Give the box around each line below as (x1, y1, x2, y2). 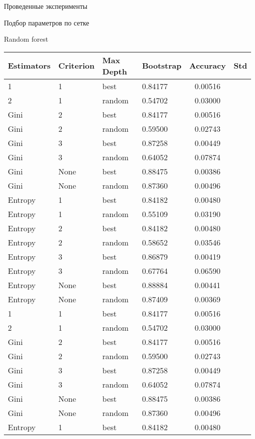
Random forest (4, 34, 49, 44)
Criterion (58, 60, 95, 72)
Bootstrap (142, 60, 181, 72)
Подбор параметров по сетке (4, 17, 89, 27)
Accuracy (189, 60, 226, 72)
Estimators (8, 60, 51, 72)
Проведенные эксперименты (4, 1, 88, 11)
